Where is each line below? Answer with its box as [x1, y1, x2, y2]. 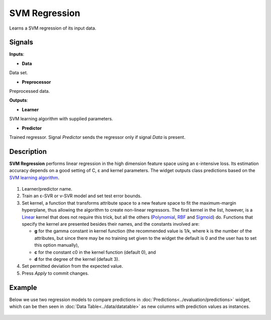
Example [9, 283, 37, 292]
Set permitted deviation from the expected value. [22, 263, 123, 269]
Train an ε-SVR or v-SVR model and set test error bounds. [22, 193, 142, 199]
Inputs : [9, 51, 25, 57]
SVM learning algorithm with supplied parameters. [9, 116, 113, 122]
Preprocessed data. [9, 88, 50, 94]
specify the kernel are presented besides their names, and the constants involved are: [22, 221, 200, 227]
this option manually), [34, 242, 79, 248]
